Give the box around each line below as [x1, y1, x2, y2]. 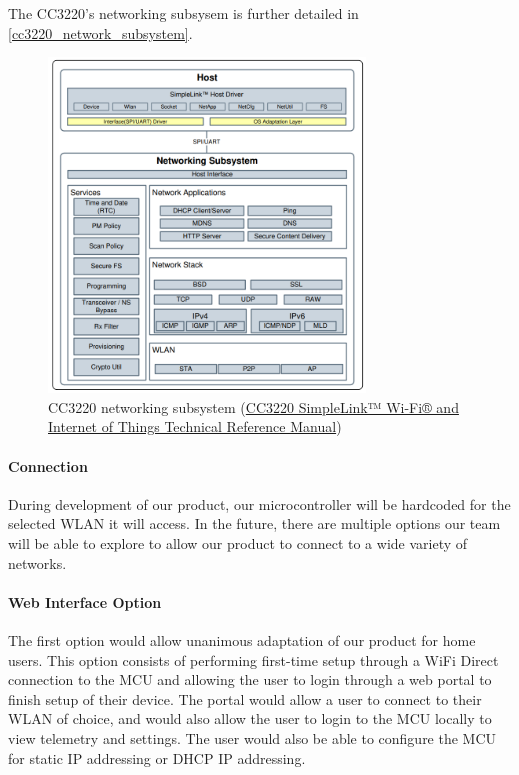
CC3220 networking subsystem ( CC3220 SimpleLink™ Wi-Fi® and [48, 396, 459, 417]
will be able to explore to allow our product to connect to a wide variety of [8, 533, 468, 553]
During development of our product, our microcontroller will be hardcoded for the [8, 493, 511, 514]
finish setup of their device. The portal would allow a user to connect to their [8, 688, 482, 709]
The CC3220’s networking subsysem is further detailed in [8, 3, 359, 23]
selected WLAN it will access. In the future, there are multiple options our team [8, 513, 501, 534]
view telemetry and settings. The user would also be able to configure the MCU [8, 727, 497, 748]
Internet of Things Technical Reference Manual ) [48, 416, 342, 437]
